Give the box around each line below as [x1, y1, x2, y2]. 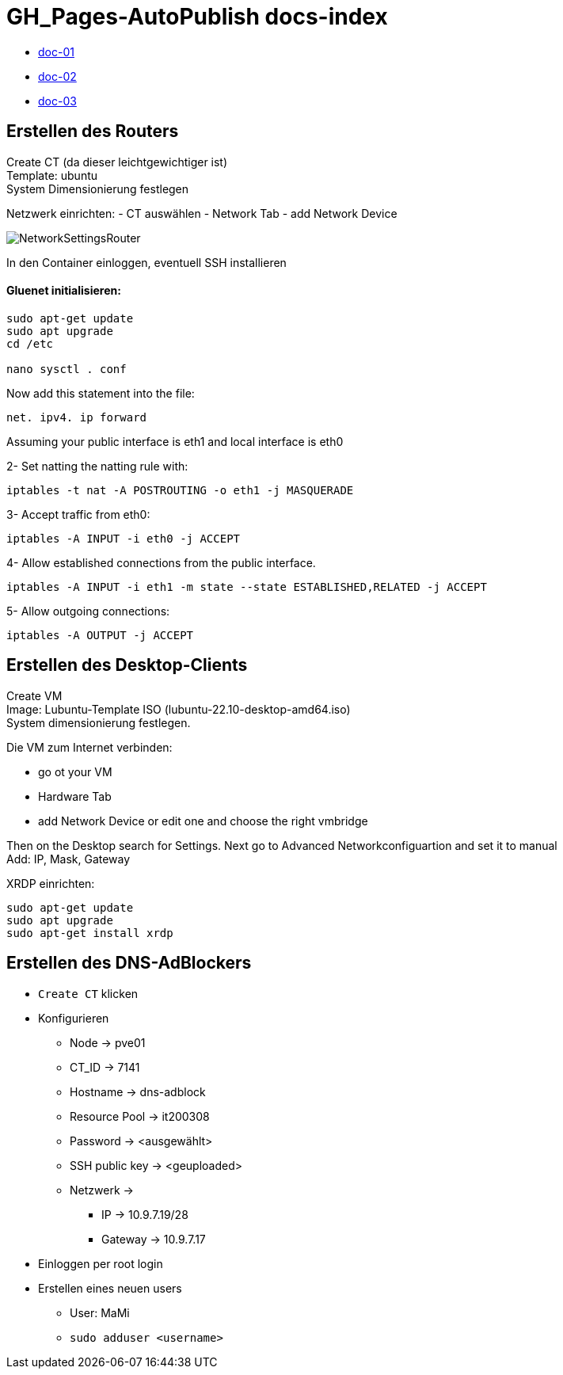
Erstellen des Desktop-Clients [6, 655, 248, 676]
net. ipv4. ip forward [6, 410, 147, 424]
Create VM [6, 688, 63, 703]
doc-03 [38, 93, 77, 108]
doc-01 [38, 44, 74, 59]
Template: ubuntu [6, 168, 98, 182]
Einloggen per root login [38, 1256, 163, 1270]
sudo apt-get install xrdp [6, 926, 173, 939]
